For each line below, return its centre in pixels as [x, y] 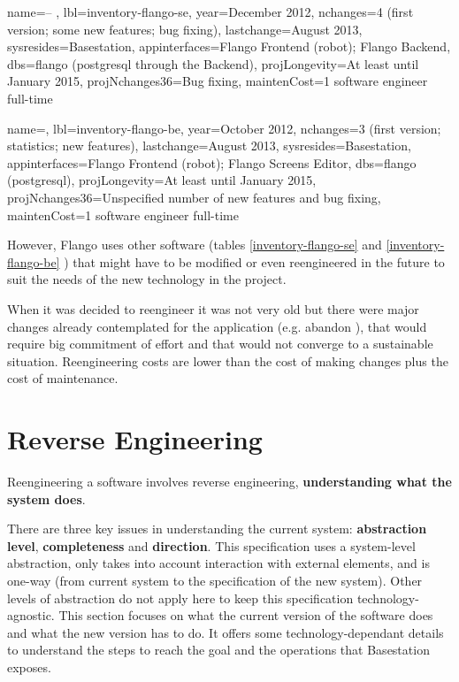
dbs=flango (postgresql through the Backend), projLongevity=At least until [213, 63]
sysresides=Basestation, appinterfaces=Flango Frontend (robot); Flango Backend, [229, 46]
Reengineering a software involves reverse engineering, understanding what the [229, 481]
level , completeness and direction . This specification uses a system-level [211, 545]
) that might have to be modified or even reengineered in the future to [254, 261]
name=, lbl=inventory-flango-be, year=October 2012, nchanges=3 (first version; [224, 128]
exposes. [29, 667]
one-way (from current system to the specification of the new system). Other [215, 580]
